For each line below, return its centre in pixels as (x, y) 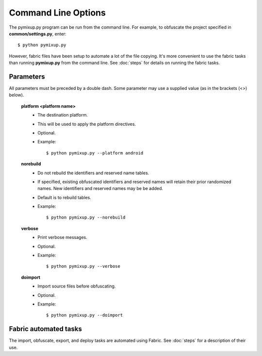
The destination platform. (63, 115)
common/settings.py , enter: (38, 34)
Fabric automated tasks (45, 329)
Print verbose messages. (62, 237)
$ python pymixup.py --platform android (95, 153)
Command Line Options (57, 13)
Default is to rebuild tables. (65, 197)
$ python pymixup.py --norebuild (86, 218)
